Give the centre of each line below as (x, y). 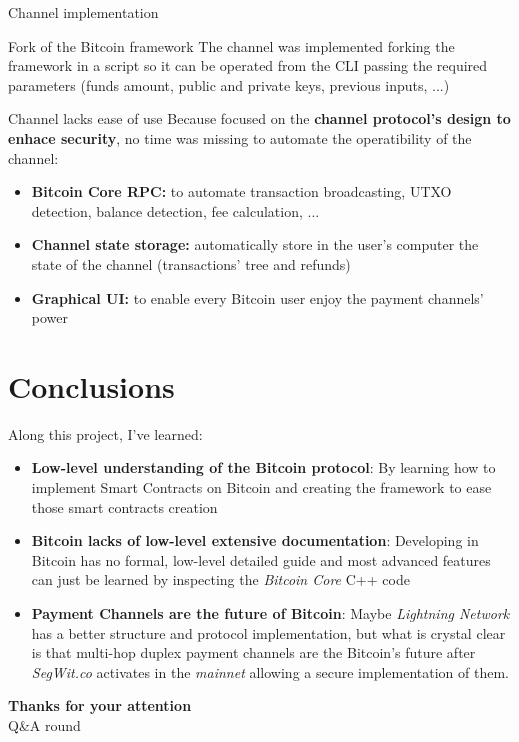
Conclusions (91, 385)
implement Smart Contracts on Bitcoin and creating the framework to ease (261, 487)
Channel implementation (83, 12)
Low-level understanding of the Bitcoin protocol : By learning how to (263, 467)
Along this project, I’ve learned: (105, 433)
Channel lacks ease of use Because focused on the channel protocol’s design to (259, 118)
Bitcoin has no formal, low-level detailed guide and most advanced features (261, 559)
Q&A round (44, 724)
